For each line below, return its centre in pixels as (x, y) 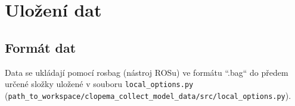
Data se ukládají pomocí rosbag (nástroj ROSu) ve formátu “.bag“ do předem (147, 72)
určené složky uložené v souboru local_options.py (99, 84)
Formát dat (41, 47)
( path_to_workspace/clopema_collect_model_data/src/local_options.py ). (148, 95)
